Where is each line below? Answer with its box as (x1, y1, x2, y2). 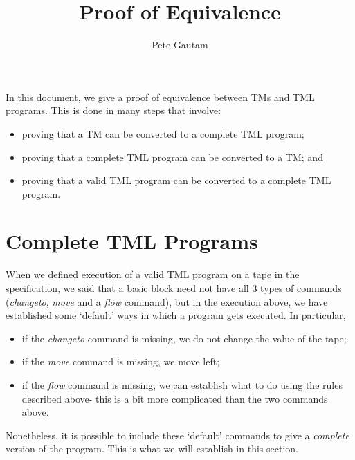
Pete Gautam (152, 37, 208, 52)
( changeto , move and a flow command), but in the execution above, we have (6, 294, 328, 309)
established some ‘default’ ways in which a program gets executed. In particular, (6, 308, 346, 322)
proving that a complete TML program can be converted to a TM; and (21, 149, 323, 164)
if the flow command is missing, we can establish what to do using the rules (21, 377, 343, 392)
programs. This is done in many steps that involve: (6, 103, 221, 118)
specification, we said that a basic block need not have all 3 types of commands (6, 281, 342, 295)
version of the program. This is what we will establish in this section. (6, 441, 298, 456)
